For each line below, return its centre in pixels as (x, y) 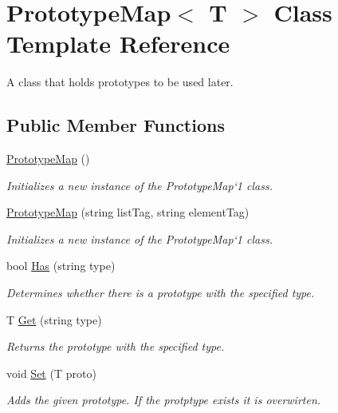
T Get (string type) (54, 319)
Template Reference (118, 44)
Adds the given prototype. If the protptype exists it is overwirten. (164, 400)
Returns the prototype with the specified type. (116, 346)
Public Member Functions (116, 125)
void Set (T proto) (51, 373)
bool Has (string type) (61, 266)
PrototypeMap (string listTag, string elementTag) (128, 212)
